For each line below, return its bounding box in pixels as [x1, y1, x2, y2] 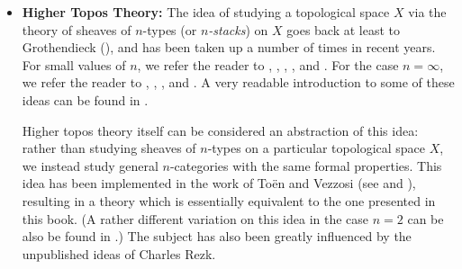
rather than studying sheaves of [22, 139, 196, 157]
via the [408, 3, 447, 21]
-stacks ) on [208, 20, 268, 39]
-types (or [142, 20, 197, 39]
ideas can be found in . [22, 90, 149, 109]
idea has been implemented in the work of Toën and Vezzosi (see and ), [22, 174, 416, 193]
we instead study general [22, 156, 159, 175]
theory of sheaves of [22, 20, 131, 39]
